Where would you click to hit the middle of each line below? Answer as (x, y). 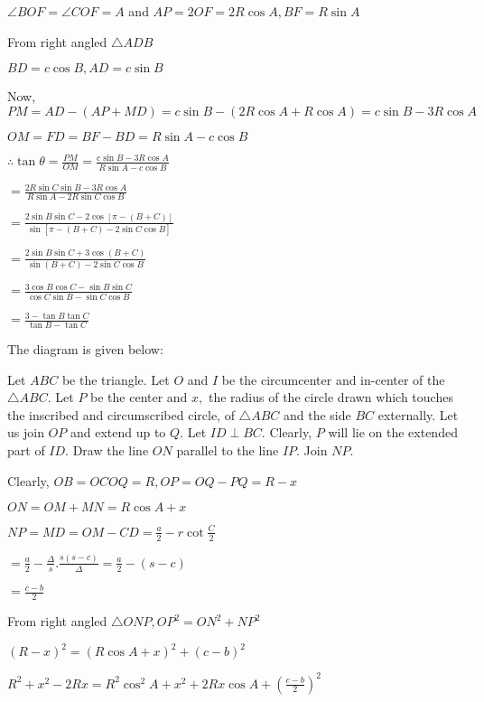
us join (26, 432)
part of (26, 450)
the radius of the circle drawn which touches (330, 397)
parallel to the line (228, 450)
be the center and (139, 397)
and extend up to (118, 432)
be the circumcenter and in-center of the (333, 379)
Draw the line (111, 450)
